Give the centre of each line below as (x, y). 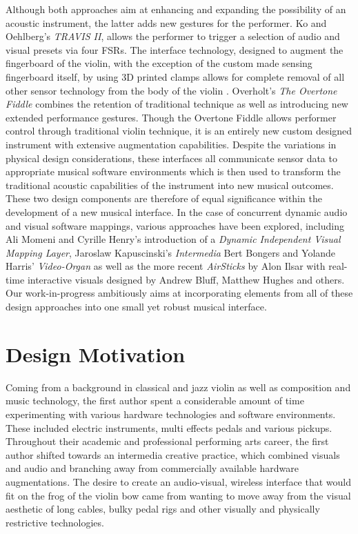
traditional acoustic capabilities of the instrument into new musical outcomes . (170, 185)
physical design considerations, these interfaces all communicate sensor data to (171, 158)
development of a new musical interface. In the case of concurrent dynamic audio (177, 211)
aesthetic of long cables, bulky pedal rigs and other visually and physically (163, 509)
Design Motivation (96, 354)
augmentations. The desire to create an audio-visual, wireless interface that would (179, 481)
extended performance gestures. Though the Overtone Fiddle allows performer (171, 117)
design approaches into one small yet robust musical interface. (136, 307)
